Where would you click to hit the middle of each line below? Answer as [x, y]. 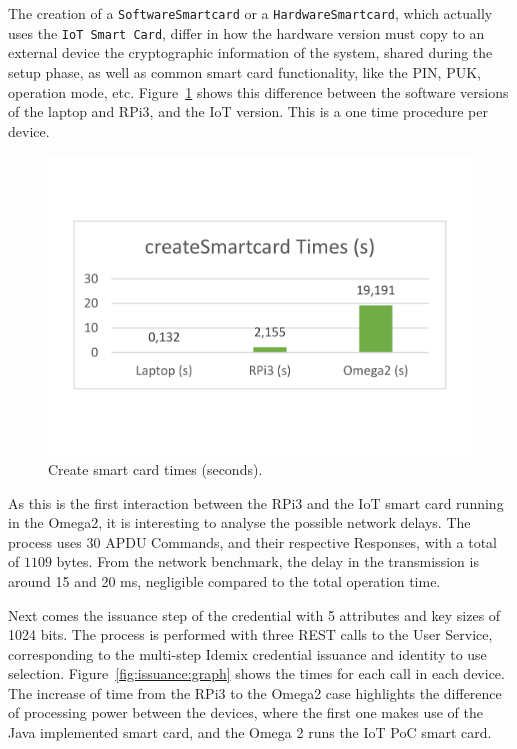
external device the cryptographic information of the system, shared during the [250, 52]
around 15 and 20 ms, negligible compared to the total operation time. [224, 580]
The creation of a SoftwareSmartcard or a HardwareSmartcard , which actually [250, 13]
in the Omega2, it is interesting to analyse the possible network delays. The [239, 522]
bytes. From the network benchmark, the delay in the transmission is [267, 561]
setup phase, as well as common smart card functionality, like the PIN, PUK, [244, 71]
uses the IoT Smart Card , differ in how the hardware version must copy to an [246, 32]
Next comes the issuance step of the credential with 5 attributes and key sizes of [254, 614]
